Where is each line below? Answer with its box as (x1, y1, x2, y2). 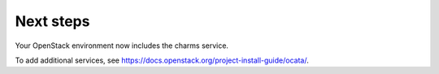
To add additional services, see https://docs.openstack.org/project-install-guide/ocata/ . (15, 55, 309, 65)
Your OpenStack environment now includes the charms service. (15, 41, 229, 50)
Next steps (15, 12, 90, 30)
